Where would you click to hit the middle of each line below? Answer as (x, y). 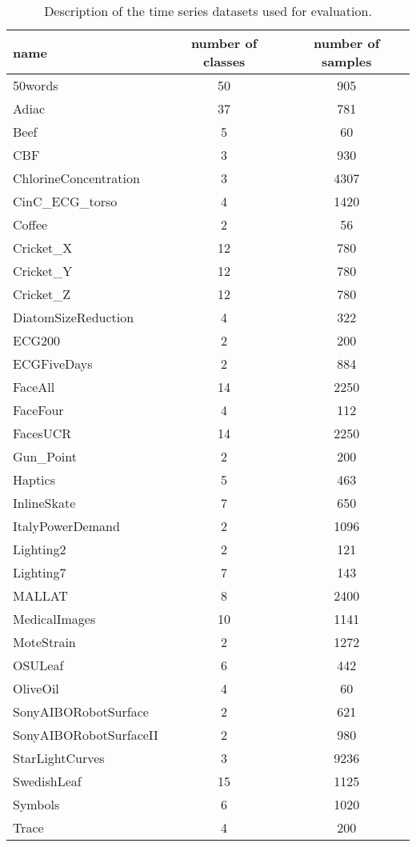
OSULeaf (38, 665)
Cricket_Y (43, 271)
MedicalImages (54, 619)
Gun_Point (45, 456)
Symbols (36, 804)
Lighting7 (40, 572)
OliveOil (36, 688)
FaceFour (38, 410)
